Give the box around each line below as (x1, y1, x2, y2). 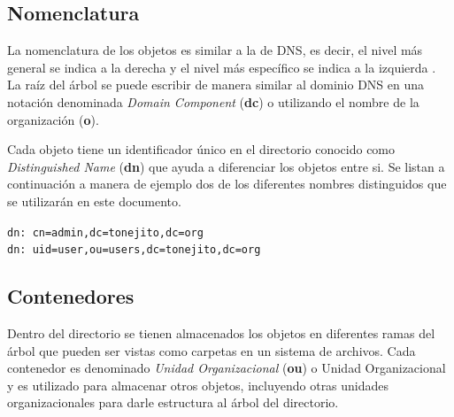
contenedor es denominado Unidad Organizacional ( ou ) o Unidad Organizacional (7, 359, 446, 377)
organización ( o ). (7, 110, 99, 128)
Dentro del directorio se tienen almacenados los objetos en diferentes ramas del (7, 324, 435, 343)
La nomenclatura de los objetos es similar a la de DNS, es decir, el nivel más (7, 41, 423, 59)
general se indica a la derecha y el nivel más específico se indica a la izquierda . (7, 58, 436, 76)
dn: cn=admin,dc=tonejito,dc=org (7, 226, 204, 239)
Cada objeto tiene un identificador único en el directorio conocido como (7, 140, 396, 158)
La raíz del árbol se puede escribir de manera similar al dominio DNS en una (7, 75, 425, 94)
